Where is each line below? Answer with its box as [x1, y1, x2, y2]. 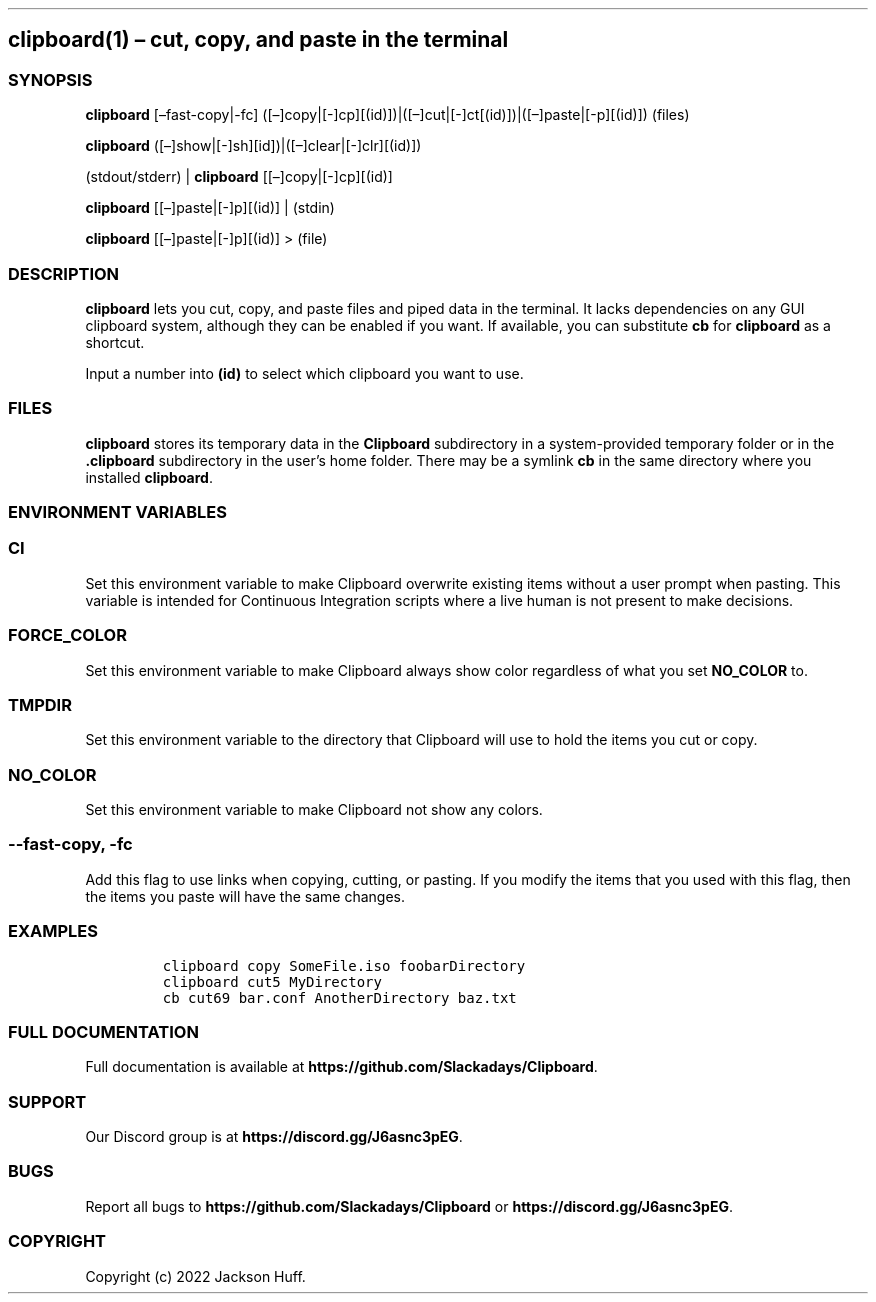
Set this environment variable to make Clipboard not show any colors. [85, 801, 543, 819]
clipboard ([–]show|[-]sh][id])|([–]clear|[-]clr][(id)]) [85, 137, 422, 155]
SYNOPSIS [8, 69, 93, 90]
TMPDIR [8, 694, 72, 715]
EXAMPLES [8, 921, 98, 942]
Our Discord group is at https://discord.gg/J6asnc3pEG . [85, 1128, 463, 1146]
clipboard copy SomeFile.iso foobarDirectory [162, 957, 526, 974]
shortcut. [85, 333, 145, 351]
